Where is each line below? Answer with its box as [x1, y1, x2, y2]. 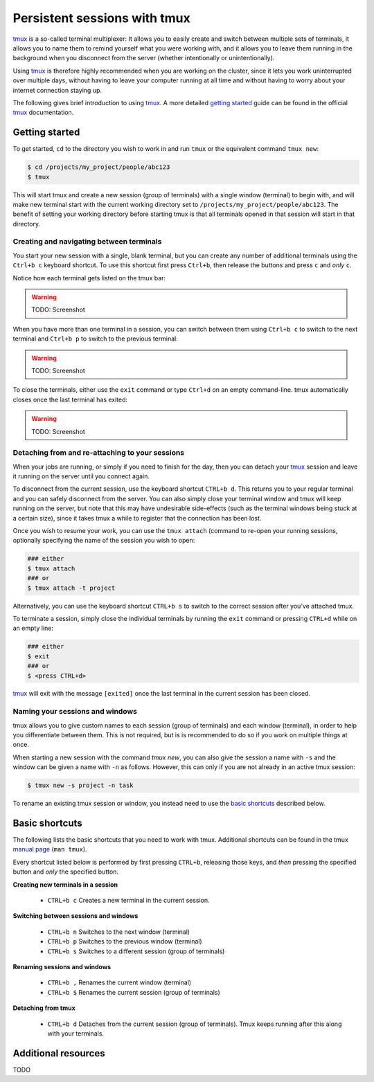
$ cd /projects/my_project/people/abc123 [27, 163, 170, 171]
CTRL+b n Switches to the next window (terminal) [47, 928, 190, 936]
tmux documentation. [12, 108, 74, 117]
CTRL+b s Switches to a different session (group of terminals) [47, 947, 225, 955]
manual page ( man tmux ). [12, 845, 87, 854]
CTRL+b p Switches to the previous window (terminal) [47, 937, 202, 946]
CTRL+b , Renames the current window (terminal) [47, 978, 192, 986]
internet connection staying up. [12, 86, 103, 94]
